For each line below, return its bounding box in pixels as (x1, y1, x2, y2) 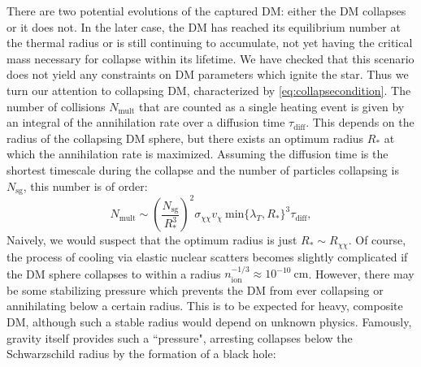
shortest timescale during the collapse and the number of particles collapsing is (7, 161, 399, 178)
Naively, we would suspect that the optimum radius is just (7, 231, 297, 248)
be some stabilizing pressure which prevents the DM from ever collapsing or (7, 281, 384, 298)
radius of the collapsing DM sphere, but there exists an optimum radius (7, 129, 364, 146)
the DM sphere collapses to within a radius (7, 265, 221, 282)
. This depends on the (306, 114, 414, 131)
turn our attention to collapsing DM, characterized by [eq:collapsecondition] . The (7, 81, 411, 98)
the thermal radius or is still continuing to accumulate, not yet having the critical (7, 34, 413, 51)
